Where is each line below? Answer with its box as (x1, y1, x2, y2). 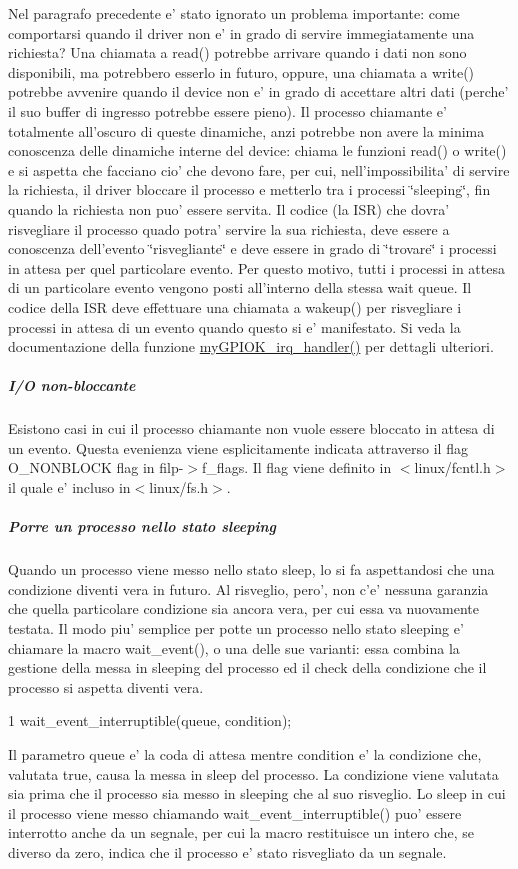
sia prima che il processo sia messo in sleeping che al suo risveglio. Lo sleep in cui (8, 783, 506, 804)
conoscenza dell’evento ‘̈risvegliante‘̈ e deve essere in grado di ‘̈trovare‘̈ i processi (8, 238, 497, 259)
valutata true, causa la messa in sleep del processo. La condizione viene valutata (8, 763, 499, 784)
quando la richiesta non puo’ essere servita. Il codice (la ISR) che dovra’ (8, 198, 450, 219)
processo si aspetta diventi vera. (8, 676, 204, 697)
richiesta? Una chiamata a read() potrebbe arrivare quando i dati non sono (8, 42, 467, 63)
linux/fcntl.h (414, 457, 491, 478)
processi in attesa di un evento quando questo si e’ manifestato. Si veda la (8, 316, 461, 337)
